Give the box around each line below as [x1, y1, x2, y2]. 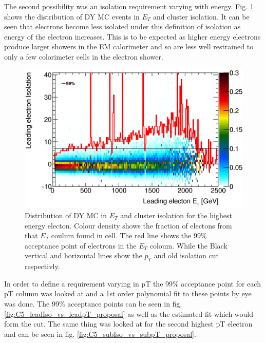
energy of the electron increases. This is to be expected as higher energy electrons [4, 31, 261, 42]
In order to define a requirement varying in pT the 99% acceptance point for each [4, 278, 261, 289]
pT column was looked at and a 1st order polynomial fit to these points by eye [4, 288, 252, 299]
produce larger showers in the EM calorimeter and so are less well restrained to [4, 41, 254, 52]
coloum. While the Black [149, 240, 228, 251]
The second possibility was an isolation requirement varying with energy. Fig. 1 [4, 1, 254, 11]
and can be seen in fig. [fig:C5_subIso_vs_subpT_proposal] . [4, 328, 196, 339]
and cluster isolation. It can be [153, 11, 250, 22]
